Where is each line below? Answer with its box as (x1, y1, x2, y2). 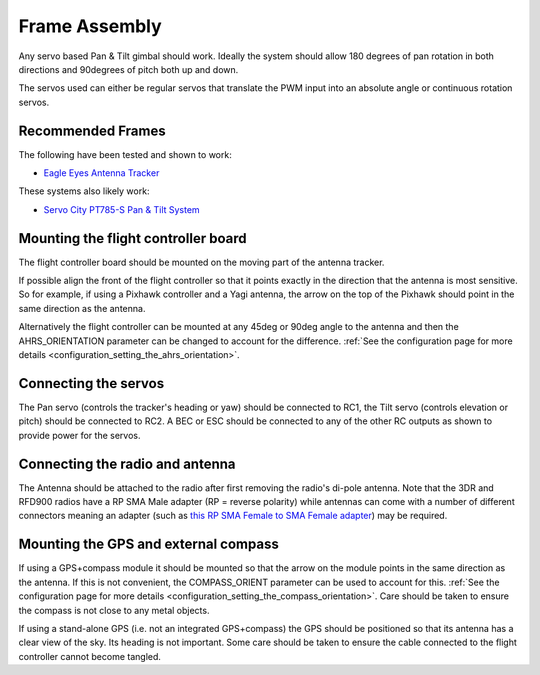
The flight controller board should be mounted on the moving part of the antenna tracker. (18, 256, 385, 268)
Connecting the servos (18, 375, 165, 392)
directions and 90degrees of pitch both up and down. (18, 63, 239, 75)
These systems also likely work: (18, 185, 150, 197)
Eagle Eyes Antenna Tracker (43, 167, 160, 179)
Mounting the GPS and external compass (18, 536, 279, 553)
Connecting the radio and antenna (18, 455, 236, 472)
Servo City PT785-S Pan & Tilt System (43, 203, 200, 215)
